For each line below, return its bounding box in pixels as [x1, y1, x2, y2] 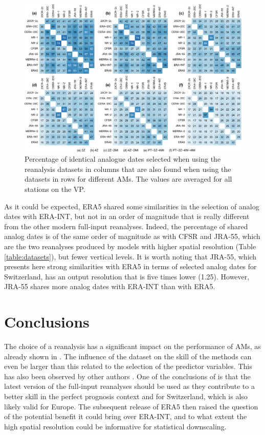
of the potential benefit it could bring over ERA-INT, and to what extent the [4, 411, 247, 422]
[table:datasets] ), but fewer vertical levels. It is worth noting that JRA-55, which [4, 251, 257, 262]
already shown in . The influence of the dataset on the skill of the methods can [4, 351, 252, 361]
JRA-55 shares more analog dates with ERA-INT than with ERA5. [4, 281, 215, 292]
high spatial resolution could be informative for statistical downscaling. [4, 421, 227, 431]
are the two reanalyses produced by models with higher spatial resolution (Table [4, 241, 256, 251]
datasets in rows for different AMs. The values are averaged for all [25, 173, 232, 184]
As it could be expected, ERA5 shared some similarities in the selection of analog [4, 201, 259, 211]
